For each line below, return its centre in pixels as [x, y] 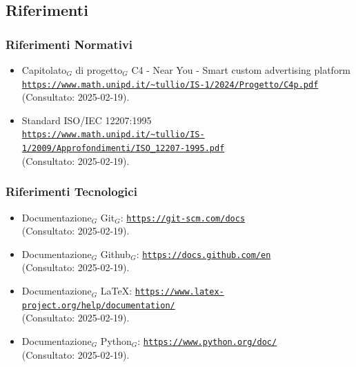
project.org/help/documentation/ [98, 305]
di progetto [99, 70]
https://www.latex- [179, 292]
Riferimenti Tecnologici [71, 191]
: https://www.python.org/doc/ [207, 340]
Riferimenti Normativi [69, 44]
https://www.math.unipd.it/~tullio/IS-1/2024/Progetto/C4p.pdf [170, 85]
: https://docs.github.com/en [204, 254]
